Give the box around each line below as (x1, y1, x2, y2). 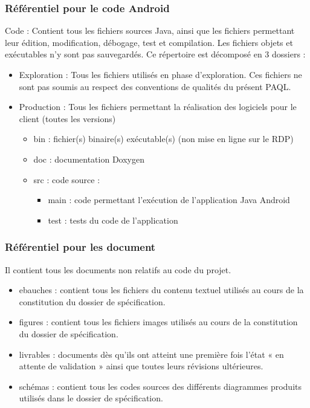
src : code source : (33, 173, 100, 186)
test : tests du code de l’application (48, 213, 178, 226)
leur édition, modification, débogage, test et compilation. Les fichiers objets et (5, 36, 293, 48)
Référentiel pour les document (5, 239, 156, 254)
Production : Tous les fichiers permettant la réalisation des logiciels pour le (19, 100, 297, 113)
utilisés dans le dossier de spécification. (19, 392, 163, 404)
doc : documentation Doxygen (33, 152, 144, 165)
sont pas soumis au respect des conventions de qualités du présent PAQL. (19, 80, 291, 92)
